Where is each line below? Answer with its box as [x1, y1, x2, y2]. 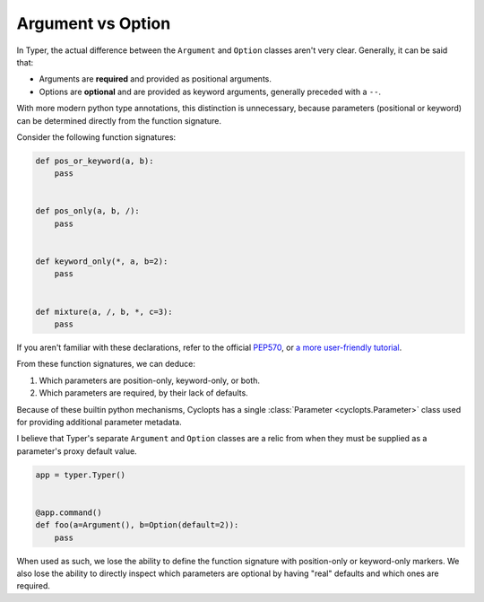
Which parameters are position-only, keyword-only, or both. [39, 375, 260, 386]
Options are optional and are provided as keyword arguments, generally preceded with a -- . [39, 86, 381, 97]
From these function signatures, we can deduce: [16, 359, 196, 370]
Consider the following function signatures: [16, 131, 177, 143]
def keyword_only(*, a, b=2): [35, 257, 169, 266]
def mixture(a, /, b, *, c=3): [35, 306, 174, 317]
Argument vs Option [16, 13, 171, 33]
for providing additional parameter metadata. [16, 416, 183, 427]
